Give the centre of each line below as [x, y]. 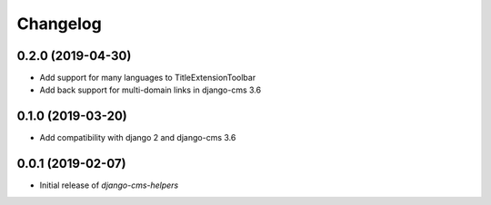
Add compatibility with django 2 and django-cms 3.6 [138, 138]
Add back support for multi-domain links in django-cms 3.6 [150, 90]
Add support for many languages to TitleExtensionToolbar [148, 78]
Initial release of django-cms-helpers [109, 185]
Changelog [59, 24]
